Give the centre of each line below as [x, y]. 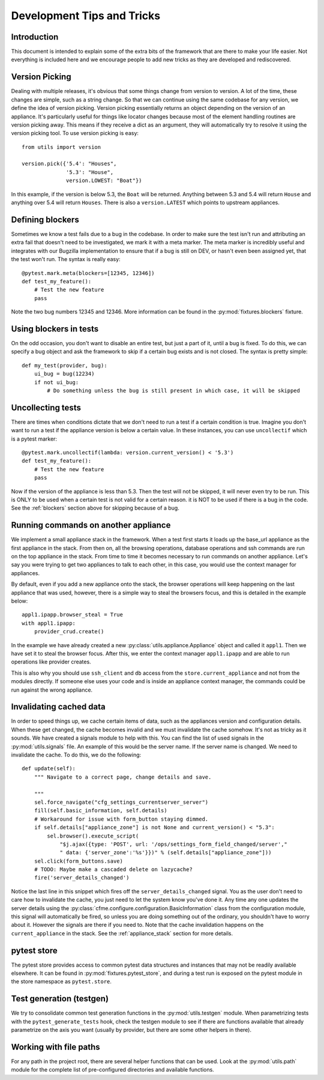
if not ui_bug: [56, 382]
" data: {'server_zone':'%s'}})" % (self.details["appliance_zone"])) [166, 853]
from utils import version [61, 147]
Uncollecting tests [46, 407]
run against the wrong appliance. [52, 690]
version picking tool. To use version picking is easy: [75, 133]
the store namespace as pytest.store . [61, 982]
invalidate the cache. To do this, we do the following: [76, 755]
